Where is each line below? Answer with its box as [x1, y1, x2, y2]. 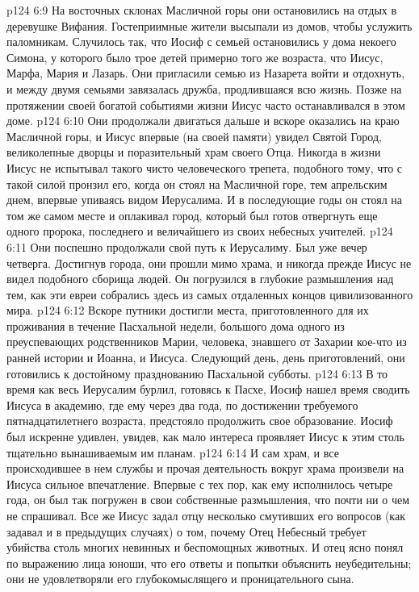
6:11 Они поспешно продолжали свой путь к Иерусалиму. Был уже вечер [6, 238, 367, 255]
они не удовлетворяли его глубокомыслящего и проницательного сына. [6, 570, 354, 587]
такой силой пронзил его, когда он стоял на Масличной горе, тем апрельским [6, 175, 388, 192]
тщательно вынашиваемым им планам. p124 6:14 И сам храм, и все [6, 444, 339, 461]
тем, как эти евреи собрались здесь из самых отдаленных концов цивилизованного [6, 286, 413, 302]
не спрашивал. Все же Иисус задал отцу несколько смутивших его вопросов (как [6, 507, 405, 523]
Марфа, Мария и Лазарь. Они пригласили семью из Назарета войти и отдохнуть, [6, 65, 405, 81]
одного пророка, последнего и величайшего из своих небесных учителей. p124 [6, 223, 393, 240]
